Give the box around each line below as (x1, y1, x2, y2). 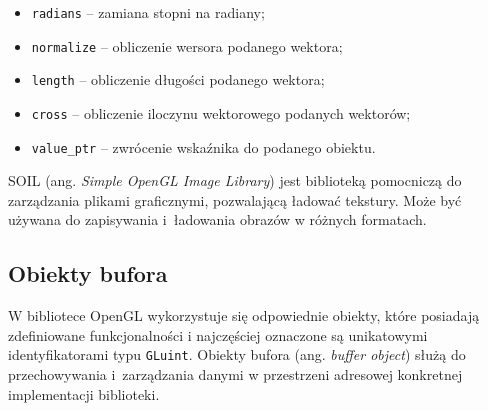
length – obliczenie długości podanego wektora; (31, 69, 325, 90)
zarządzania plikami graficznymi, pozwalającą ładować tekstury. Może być (8, 189, 462, 210)
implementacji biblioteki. (8, 383, 160, 404)
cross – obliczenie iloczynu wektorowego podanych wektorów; (31, 102, 411, 123)
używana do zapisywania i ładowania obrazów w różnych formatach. (8, 209, 427, 230)
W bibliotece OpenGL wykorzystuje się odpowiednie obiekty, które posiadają (8, 305, 480, 326)
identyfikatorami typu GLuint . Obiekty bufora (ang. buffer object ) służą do (8, 344, 466, 365)
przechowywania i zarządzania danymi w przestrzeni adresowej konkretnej (8, 364, 463, 385)
